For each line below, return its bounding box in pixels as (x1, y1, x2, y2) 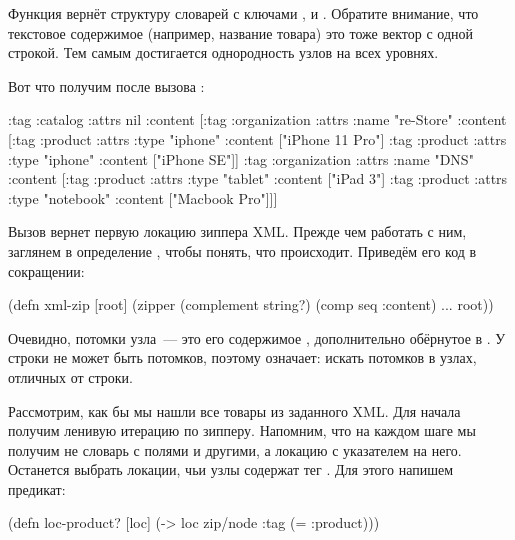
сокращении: (8, 260, 85, 281)
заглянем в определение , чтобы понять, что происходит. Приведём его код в (8, 240, 477, 261)
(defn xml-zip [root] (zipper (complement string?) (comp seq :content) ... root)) (8, 294, 494, 315)
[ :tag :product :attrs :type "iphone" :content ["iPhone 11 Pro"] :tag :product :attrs (8, 128, 507, 149)
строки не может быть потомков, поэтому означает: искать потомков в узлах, (8, 347, 477, 368)
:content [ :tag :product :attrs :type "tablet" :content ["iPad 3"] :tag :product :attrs (8, 168, 508, 189)
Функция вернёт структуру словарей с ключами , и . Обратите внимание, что (8, 3, 479, 23)
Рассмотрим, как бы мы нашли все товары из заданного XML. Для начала (8, 400, 461, 421)
